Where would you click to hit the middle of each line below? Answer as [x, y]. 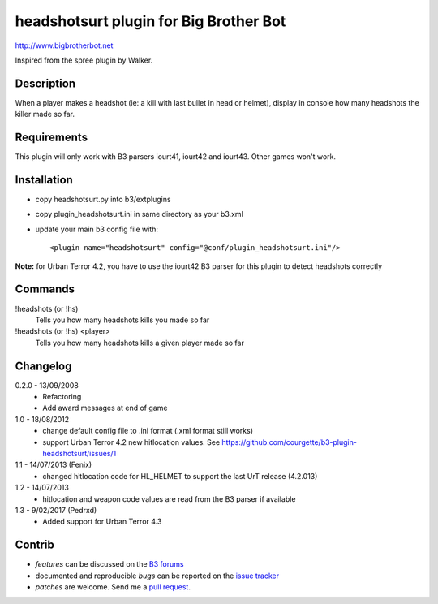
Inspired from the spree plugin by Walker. [84, 60]
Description [45, 83]
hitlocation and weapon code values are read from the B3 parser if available [169, 498]
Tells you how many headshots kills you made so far [122, 320]
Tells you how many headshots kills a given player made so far [140, 343]
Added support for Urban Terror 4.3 [102, 522]
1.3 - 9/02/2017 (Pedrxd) [56, 510]
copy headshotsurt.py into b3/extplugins [103, 200]
